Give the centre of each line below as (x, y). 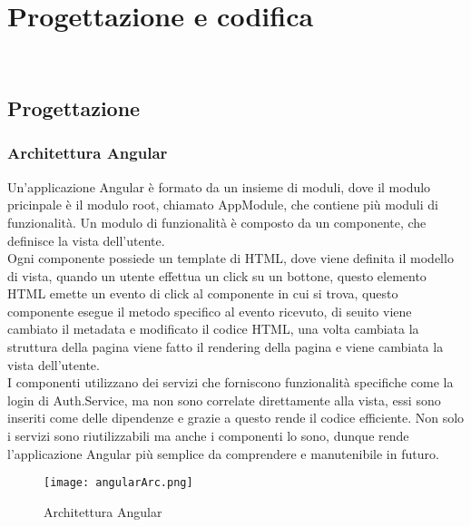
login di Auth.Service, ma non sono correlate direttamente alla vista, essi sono (224, 400)
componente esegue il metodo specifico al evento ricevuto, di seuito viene (210, 311)
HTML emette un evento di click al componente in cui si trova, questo (203, 293)
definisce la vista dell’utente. (86, 240)
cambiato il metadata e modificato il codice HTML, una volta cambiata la (213, 329)
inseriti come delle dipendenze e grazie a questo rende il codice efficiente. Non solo (236, 418)
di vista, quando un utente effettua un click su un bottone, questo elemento (217, 275)
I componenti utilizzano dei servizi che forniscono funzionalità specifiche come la (231, 382)
